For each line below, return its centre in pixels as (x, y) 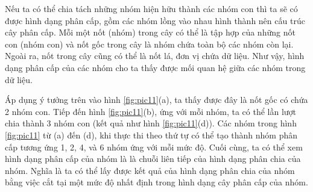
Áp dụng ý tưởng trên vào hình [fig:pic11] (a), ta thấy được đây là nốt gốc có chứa (156, 100)
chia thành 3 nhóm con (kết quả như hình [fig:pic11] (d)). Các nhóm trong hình (151, 123)
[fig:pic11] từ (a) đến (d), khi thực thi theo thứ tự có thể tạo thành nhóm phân (151, 135)
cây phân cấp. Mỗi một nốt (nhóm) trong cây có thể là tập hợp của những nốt (150, 32)
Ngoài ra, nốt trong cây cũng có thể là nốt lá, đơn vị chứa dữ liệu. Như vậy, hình (155, 56)
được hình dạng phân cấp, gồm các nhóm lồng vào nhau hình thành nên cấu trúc (155, 20)
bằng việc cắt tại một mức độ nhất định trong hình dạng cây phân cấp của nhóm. (156, 182)
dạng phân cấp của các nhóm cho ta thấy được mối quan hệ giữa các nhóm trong (155, 67)
